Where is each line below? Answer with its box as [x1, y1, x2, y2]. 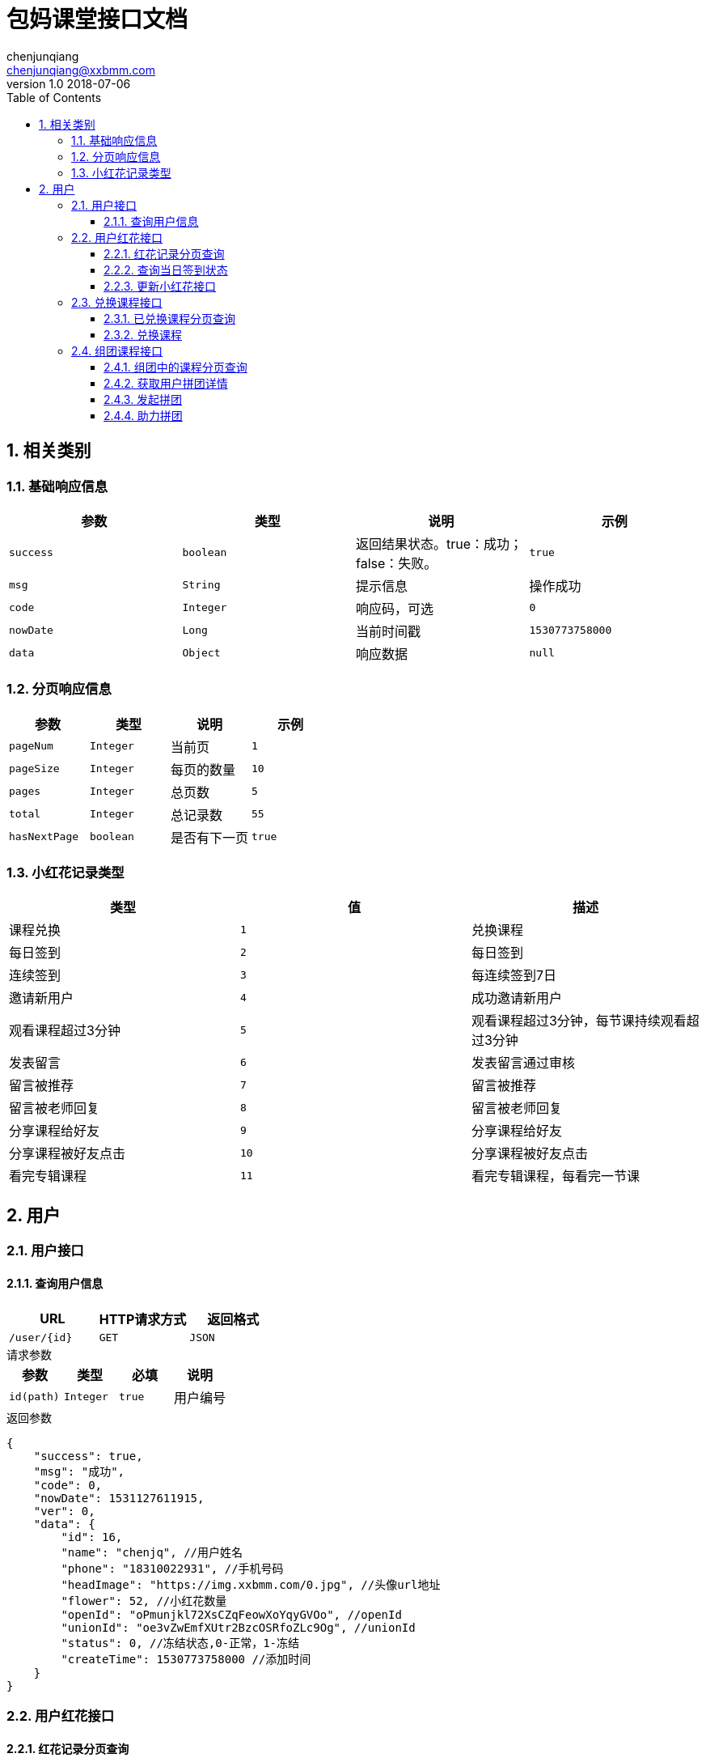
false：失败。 [356, 554, 438, 571]
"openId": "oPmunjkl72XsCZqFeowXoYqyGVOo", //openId [61, 1607, 402, 1621]
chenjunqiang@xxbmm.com [6, 62, 155, 77]
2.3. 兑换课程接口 [71, 295, 163, 309]
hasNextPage [9, 830, 79, 843]
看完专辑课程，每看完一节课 [471, 1168, 640, 1185]
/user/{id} [9, 1331, 73, 1344]
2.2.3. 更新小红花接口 [104, 278, 217, 293]
